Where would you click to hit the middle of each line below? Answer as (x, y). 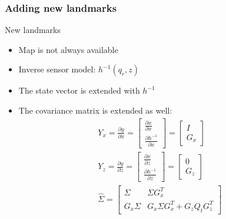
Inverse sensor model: (57, 69)
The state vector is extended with (79, 90)
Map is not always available (68, 49)
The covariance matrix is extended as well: (95, 110)
